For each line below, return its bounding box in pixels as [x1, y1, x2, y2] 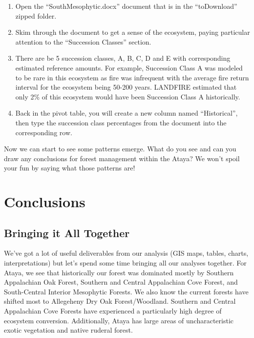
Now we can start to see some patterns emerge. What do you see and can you [4, 144, 236, 154]
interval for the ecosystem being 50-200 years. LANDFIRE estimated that [15, 82, 237, 92]
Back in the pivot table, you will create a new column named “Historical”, [15, 108, 238, 118]
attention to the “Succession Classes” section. [15, 36, 151, 47]
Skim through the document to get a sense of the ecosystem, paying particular [15, 27, 250, 37]
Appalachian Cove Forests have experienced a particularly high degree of [4, 306, 222, 316]
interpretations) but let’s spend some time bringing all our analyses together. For [4, 258, 247, 268]
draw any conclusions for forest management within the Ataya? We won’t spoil [4, 153, 240, 163]
